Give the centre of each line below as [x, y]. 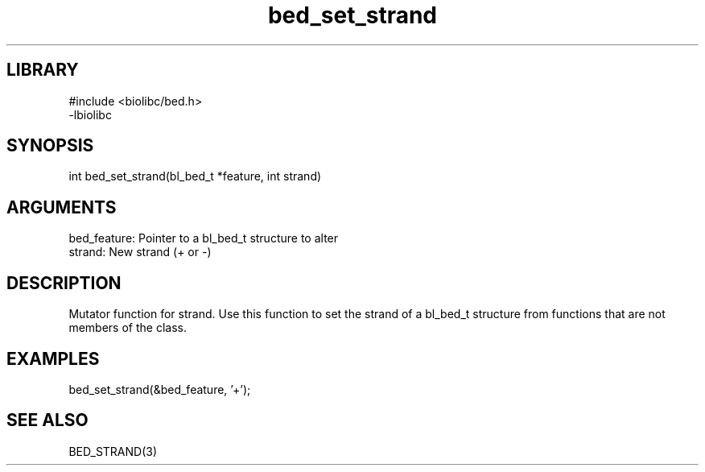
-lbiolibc [90, 114]
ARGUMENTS [62, 207]
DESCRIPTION [64, 283]
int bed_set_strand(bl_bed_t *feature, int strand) [195, 176]
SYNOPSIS [50, 146]
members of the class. [128, 328]
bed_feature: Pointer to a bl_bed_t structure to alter [204, 238]
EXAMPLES [53, 358]
